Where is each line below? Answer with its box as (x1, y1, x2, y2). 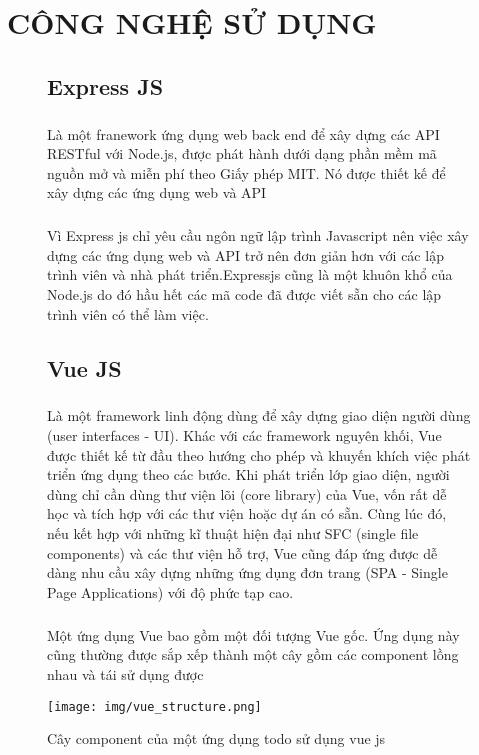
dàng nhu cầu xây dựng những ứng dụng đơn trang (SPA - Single (47, 562, 448, 583)
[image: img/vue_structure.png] (47, 699, 262, 714)
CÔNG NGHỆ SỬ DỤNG (7, 2, 377, 43)
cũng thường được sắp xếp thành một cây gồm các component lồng (47, 644, 459, 665)
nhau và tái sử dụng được (47, 663, 204, 684)
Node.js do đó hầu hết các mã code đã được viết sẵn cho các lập (47, 284, 442, 305)
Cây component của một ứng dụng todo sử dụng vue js (47, 728, 386, 749)
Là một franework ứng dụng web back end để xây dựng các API (47, 123, 440, 144)
